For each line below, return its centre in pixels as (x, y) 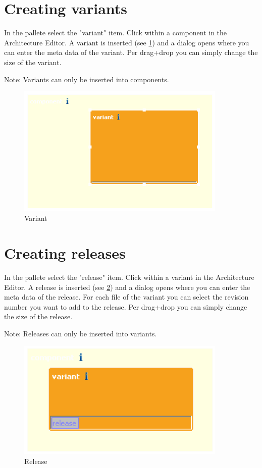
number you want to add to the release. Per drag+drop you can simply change (126, 306)
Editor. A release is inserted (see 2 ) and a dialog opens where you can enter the (127, 287)
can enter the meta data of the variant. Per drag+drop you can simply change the (131, 52)
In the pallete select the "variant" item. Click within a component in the (116, 33)
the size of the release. (38, 316)
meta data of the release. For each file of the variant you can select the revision (126, 297)
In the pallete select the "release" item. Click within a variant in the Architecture (129, 277)
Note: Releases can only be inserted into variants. (81, 333)
